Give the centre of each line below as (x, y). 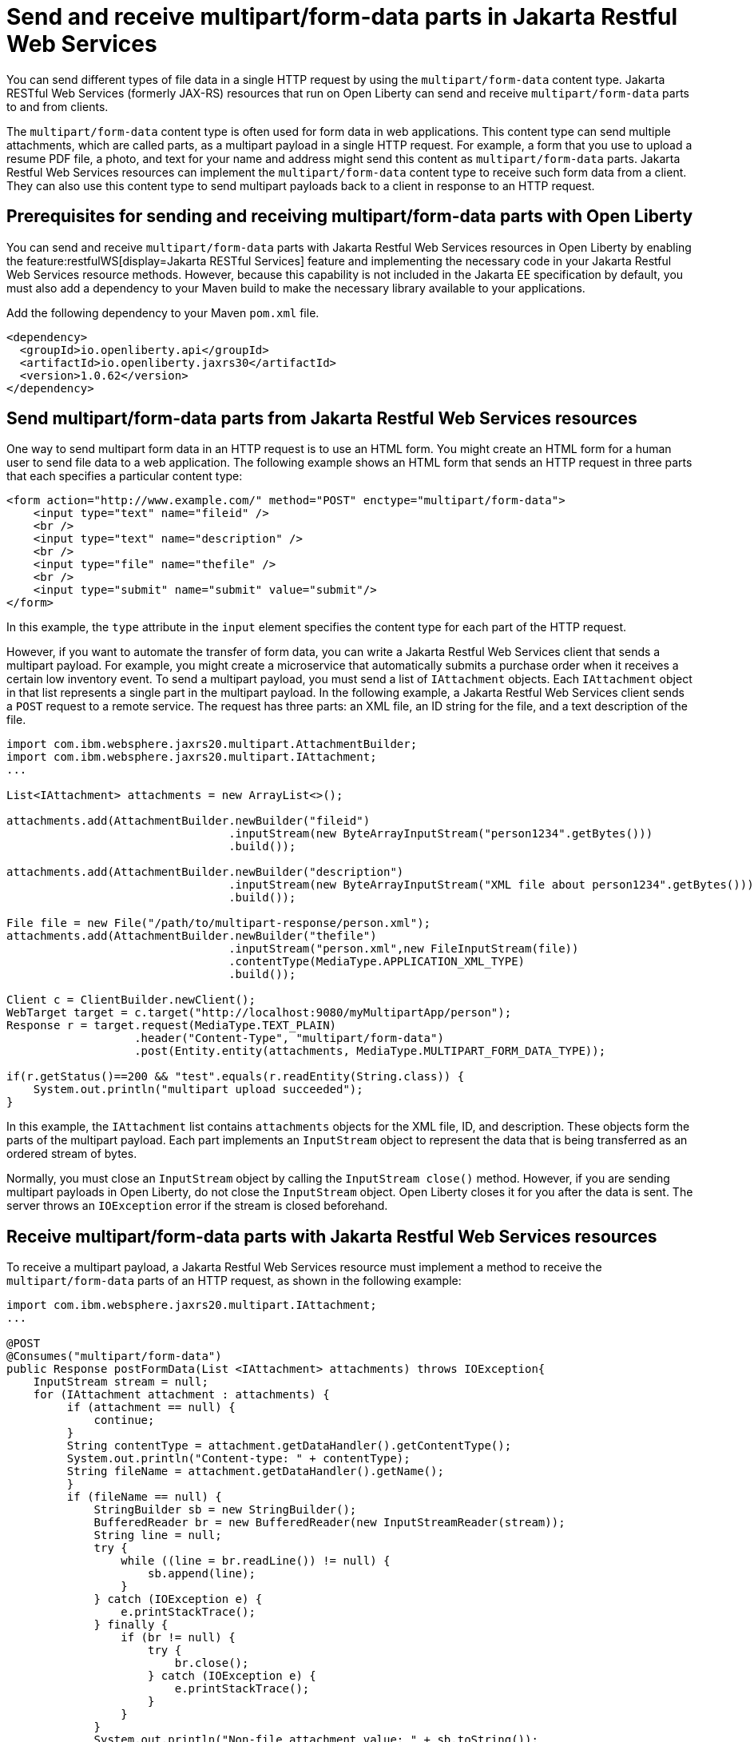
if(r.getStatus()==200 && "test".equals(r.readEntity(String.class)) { (236, 1077)
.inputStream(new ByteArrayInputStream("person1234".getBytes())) (441, 834)
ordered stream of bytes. (72, 1154)
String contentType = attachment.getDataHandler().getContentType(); (289, 1446)
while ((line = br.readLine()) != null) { (256, 1561)
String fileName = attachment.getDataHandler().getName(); (255, 1472)
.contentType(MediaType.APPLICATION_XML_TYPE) (377, 962)
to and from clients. (58, 106)
